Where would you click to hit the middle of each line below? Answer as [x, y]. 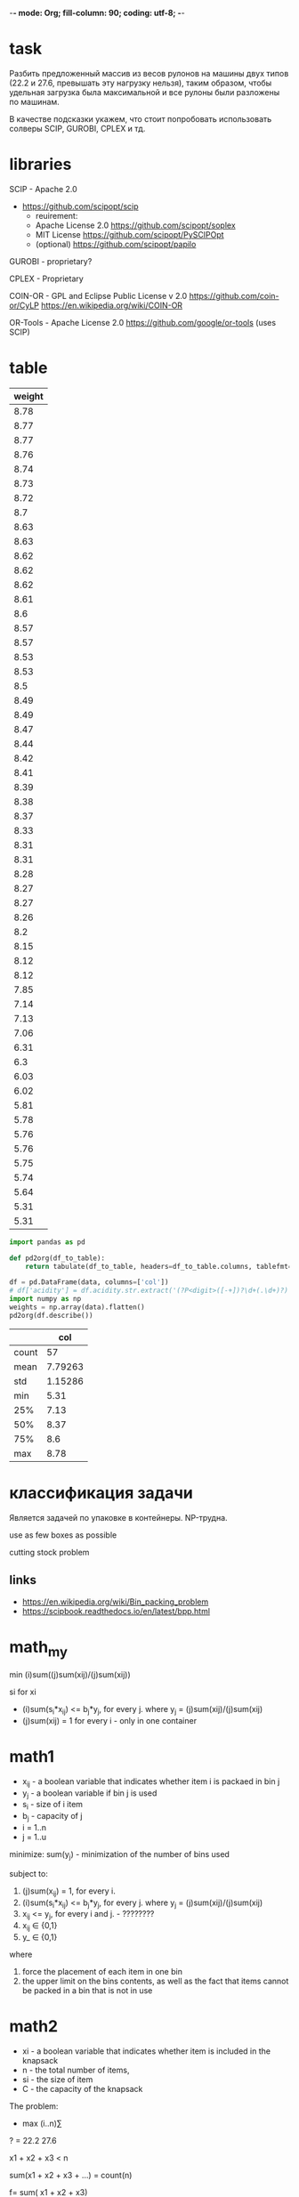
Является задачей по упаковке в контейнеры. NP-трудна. [119, 1517]
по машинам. [34, 101]
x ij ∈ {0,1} [40, 1926]
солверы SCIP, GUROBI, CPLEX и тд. [77, 128]
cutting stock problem [49, 1552]
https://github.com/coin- [234, 295]
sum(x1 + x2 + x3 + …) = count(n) [71, 2175]
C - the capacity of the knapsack [82, 2088]
